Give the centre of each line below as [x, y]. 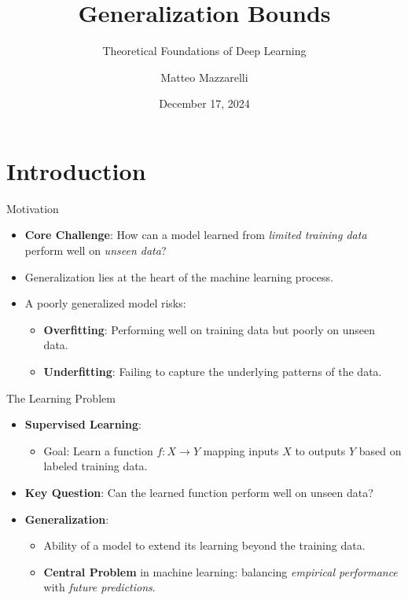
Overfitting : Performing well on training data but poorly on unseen [209, 329]
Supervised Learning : [83, 424]
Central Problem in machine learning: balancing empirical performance [221, 571]
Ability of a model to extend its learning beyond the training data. [204, 545]
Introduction [76, 170]
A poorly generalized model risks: [105, 303]
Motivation [33, 208]
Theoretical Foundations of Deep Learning [204, 51]
